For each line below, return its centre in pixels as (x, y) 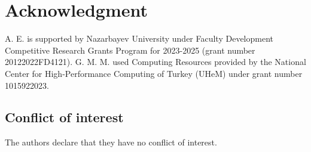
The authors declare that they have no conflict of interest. (111, 142)
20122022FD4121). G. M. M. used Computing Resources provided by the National (155, 62)
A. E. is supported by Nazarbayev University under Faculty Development (139, 38)
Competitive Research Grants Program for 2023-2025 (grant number (130, 50)
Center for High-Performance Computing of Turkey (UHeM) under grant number (154, 73)
